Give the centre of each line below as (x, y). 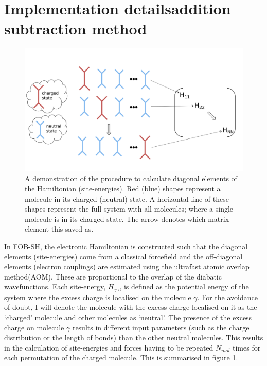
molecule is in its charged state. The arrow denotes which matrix (127, 219)
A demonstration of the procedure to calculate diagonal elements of (131, 178)
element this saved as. (59, 229)
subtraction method (76, 29)
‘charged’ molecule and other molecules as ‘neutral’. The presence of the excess (128, 317)
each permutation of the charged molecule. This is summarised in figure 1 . (121, 358)
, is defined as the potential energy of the (184, 286)
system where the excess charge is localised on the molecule (98, 297)
